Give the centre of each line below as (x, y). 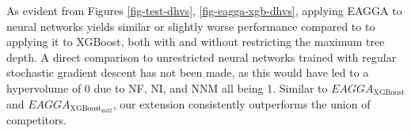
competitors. (36, 120)
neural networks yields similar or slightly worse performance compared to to (191, 26)
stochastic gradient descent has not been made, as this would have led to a (188, 72)
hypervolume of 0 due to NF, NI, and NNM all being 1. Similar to (167, 87)
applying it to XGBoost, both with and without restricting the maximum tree (196, 42)
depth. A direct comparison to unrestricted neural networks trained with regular (202, 57)
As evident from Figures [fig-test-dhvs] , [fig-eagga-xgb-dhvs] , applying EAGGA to (204, 10)
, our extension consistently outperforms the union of (242, 103)
